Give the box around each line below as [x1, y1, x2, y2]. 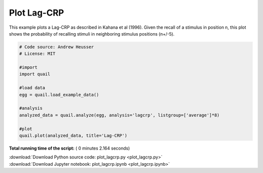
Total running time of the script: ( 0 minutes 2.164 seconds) [9, 145, 130, 151]
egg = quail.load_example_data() [19, 92, 99, 97]
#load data [19, 85, 45, 91]
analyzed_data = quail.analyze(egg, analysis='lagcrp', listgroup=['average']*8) [19, 112, 220, 118]
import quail [19, 71, 51, 77]
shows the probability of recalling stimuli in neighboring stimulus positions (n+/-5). [9, 31, 175, 37]
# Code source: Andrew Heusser [19, 44, 94, 50]
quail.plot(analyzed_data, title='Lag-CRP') [19, 133, 128, 138]
